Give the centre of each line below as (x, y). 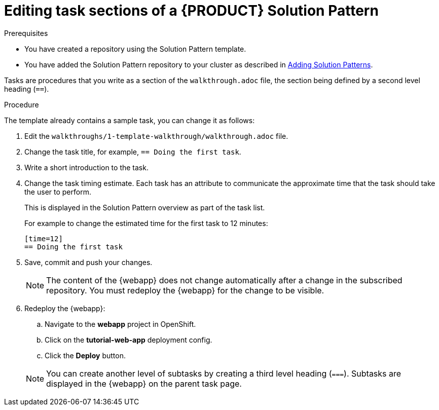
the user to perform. (58, 192)
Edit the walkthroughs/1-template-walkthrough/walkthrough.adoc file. (156, 136)
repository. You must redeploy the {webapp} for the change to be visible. (185, 290)
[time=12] (44, 238)
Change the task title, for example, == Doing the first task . (133, 152)
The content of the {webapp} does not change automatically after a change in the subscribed (224, 280)
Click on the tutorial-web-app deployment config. (129, 340)
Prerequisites (26, 33)
